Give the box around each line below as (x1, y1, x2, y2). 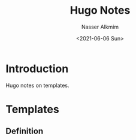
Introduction (5, 62, 69, 75)
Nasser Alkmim (81, 23, 119, 30)
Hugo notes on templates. (5, 82, 69, 89)
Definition (5, 126, 43, 136)
